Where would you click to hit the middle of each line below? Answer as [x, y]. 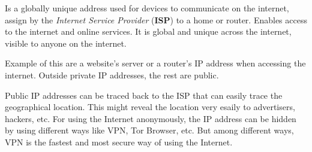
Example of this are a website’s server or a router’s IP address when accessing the [155, 63]
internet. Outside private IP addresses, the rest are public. [112, 75]
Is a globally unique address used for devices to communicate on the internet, [147, 8]
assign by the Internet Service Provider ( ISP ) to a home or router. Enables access [156, 19]
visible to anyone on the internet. [66, 43]
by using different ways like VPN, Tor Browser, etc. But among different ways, [149, 130]
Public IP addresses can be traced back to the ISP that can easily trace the [144, 95]
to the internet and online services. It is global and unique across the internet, [148, 31]
